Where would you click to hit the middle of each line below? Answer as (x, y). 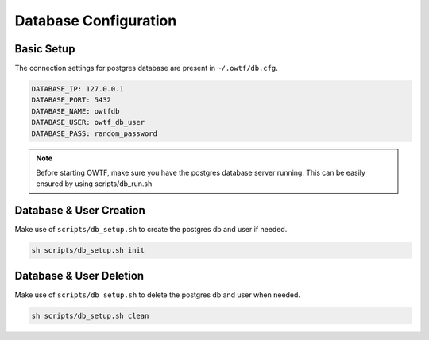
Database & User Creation (80, 211)
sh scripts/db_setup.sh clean (90, 315)
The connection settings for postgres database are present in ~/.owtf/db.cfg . (146, 68)
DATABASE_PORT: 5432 (71, 100)
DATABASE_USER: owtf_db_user (88, 122)
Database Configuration (96, 21)
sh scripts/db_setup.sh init (88, 251)
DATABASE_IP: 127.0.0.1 (78, 89)
